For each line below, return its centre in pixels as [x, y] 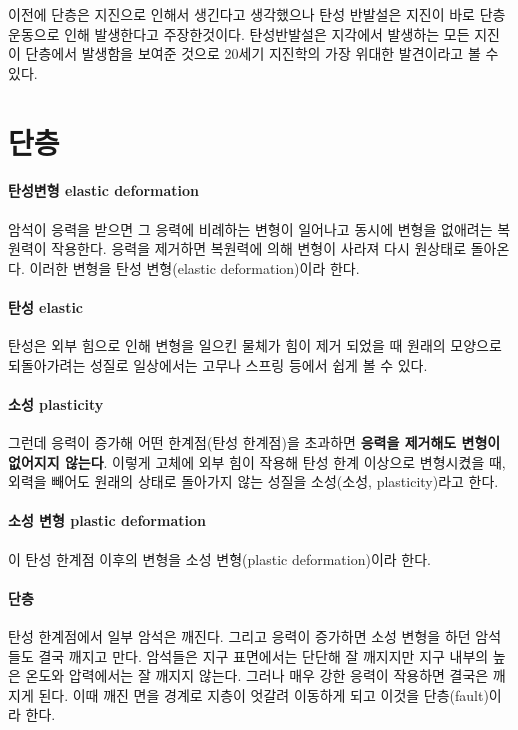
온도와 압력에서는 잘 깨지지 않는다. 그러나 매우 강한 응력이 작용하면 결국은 [257, 675]
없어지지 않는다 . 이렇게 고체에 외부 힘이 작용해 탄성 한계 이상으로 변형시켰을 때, [257, 461]
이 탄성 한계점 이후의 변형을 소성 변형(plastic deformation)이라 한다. [219, 558]
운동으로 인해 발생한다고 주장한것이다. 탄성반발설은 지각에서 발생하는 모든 [239, 33]
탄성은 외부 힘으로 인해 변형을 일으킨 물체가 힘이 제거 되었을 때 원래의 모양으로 [255, 345]
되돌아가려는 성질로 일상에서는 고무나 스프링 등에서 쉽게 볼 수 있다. [218, 364]
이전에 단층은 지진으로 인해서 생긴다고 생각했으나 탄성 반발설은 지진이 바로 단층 [257, 14]
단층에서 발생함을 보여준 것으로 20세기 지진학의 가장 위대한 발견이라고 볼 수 [262, 53]
